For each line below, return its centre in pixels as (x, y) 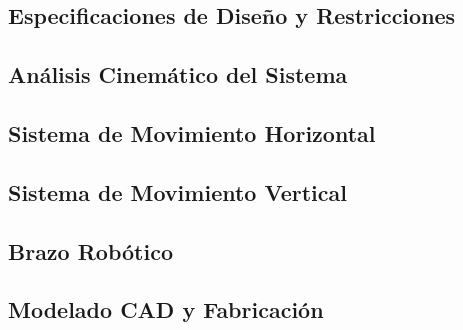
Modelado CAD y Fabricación (166, 309)
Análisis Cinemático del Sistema (178, 74)
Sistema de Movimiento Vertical (177, 191)
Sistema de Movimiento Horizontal (192, 132)
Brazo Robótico (90, 250)
